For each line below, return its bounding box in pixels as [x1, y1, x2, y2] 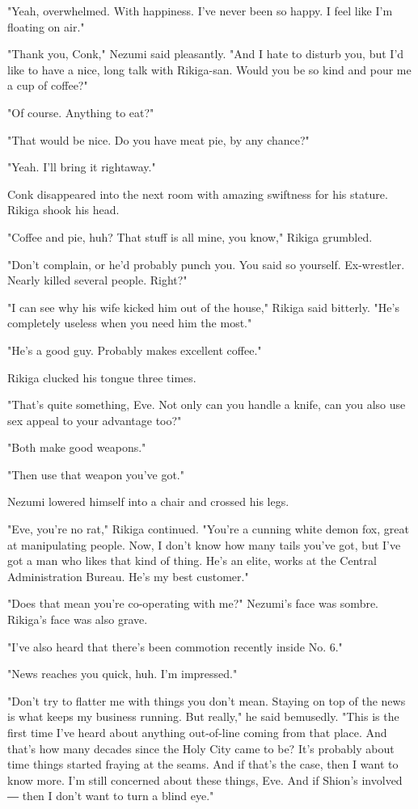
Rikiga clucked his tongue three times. [7, 369, 196, 386]
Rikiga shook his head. [7, 201, 120, 218]
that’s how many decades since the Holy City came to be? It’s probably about [7, 739, 395, 756]
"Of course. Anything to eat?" [7, 103, 154, 120]
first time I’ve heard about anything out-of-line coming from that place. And [7, 724, 387, 740]
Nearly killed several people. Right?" [7, 272, 188, 289]
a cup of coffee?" [7, 77, 88, 94]
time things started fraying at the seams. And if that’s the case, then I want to [7, 756, 399, 773]
